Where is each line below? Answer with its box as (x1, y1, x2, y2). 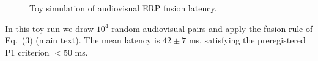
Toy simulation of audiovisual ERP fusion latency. (29, 2, 217, 14)
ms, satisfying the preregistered (188, 34, 306, 47)
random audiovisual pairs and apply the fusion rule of (111, 22, 313, 34)
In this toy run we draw (5, 22, 94, 34)
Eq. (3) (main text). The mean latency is (5, 34, 160, 47)
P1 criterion (5, 45, 50, 58)
